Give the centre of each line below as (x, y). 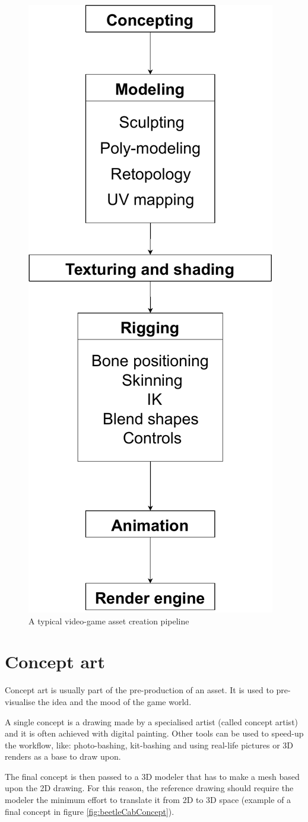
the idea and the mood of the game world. (115, 701)
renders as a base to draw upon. (63, 756)
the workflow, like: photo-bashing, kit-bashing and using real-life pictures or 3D (149, 745)
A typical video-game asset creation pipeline (109, 621)
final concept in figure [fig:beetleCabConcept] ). (90, 811)
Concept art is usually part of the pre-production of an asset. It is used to (139, 690)
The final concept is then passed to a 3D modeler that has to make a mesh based (152, 776)
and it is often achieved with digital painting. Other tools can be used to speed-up (154, 733)
